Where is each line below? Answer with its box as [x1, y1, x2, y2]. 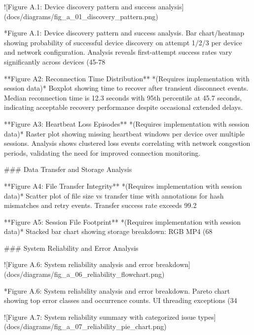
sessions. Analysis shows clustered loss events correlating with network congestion [4, 138, 251, 148]
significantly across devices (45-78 [4, 56, 106, 67]
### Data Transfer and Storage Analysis [4, 164, 132, 174]
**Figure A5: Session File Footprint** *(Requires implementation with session [4, 216, 241, 227]
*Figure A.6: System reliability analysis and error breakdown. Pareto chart [4, 285, 230, 296]
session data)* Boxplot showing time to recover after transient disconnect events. [4, 83, 249, 93]
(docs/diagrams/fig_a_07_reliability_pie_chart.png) [4, 321, 167, 332]
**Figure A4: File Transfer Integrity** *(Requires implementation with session [4, 180, 242, 191]
